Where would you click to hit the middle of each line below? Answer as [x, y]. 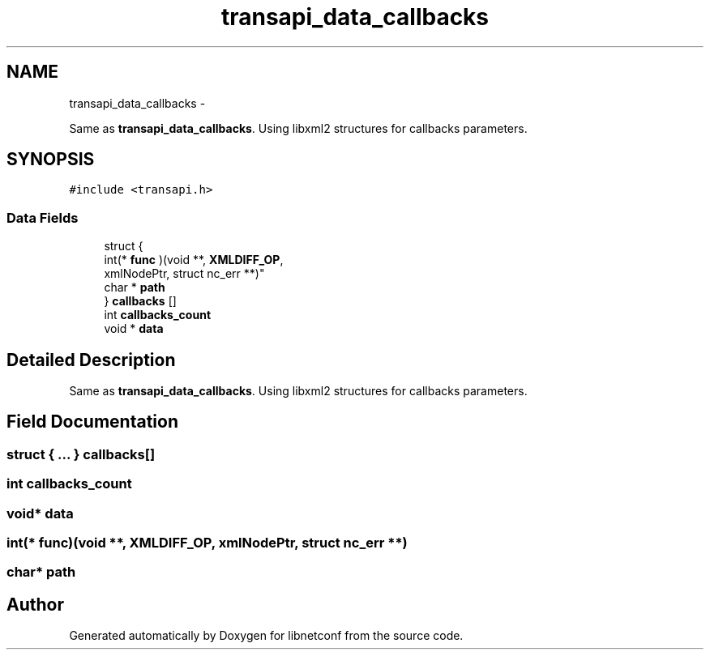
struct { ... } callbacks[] [81, 454]
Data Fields [43, 217]
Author [35, 604]
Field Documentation [92, 422]
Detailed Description [91, 360]
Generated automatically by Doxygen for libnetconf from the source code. [266, 636]
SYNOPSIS [51, 160]
